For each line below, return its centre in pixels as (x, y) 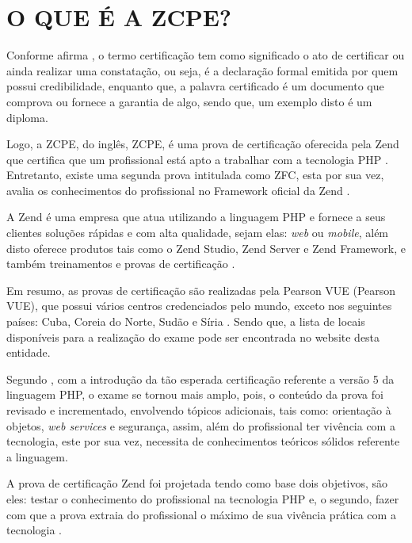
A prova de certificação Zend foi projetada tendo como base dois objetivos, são (197, 483)
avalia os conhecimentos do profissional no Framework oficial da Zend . (178, 190)
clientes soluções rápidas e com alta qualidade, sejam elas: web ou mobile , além (198, 233)
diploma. (27, 117)
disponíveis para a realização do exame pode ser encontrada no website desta (193, 337)
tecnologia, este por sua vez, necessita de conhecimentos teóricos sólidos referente (203, 441)
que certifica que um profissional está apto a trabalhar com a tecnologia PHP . (197, 159)
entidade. (29, 352)
